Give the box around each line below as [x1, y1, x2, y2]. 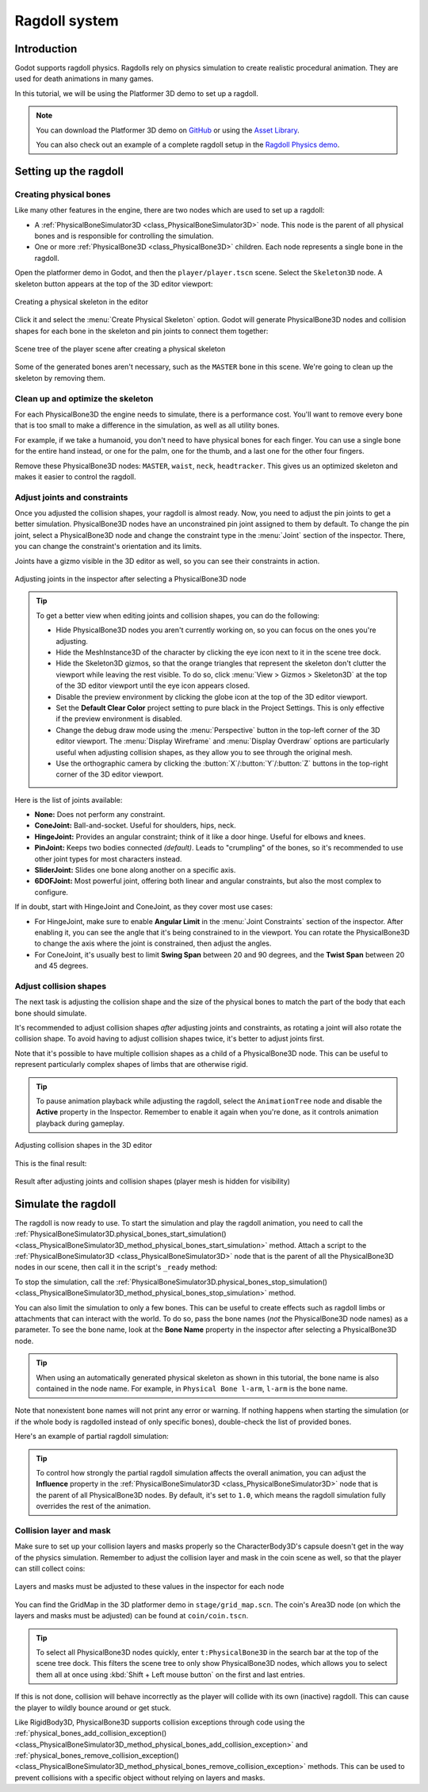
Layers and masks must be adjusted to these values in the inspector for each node [14, 1582, 285, 1591]
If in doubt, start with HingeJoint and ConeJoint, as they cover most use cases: [14, 902, 273, 911]
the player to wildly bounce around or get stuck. [14, 1702, 172, 1713]
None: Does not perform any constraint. [34, 810, 166, 819]
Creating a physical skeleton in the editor [14, 297, 148, 306]
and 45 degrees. [34, 961, 89, 971]
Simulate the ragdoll [14, 1197, 117, 1211]
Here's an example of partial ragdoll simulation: [14, 1432, 170, 1441]
